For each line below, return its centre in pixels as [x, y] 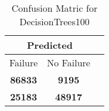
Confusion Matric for [54, 8]
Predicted [50, 45]
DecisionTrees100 [54, 21]
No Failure [69, 63]
